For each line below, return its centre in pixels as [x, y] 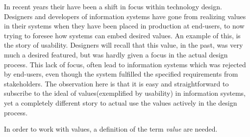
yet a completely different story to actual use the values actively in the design [121, 102]
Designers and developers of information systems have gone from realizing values [125, 16]
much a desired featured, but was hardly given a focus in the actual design [116, 54]
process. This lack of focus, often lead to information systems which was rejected [125, 64]
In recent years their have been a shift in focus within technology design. [113, 6]
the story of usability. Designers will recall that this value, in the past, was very [124, 45]
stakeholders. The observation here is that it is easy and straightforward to [116, 83]
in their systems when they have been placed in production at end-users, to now [124, 26]
